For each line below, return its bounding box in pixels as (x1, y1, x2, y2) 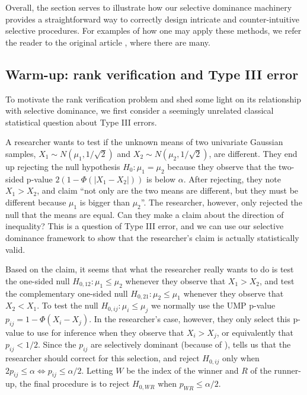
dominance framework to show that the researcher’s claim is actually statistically (5, 231, 299, 243)
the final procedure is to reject (20, 377, 130, 390)
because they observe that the (167, 160, 276, 172)
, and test (260, 274, 295, 287)
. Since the (37, 338, 76, 351)
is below (146, 172, 176, 185)
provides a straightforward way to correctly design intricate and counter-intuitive (5, 12, 300, 25)
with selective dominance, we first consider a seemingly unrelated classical (5, 104, 274, 117)
